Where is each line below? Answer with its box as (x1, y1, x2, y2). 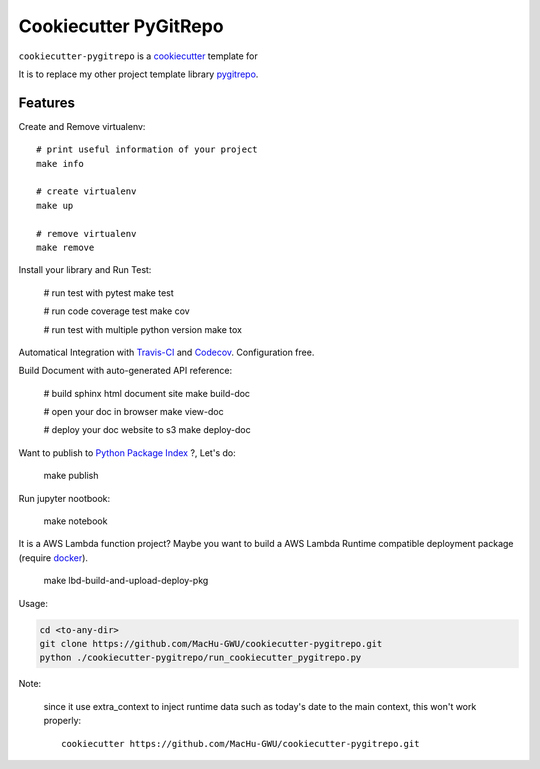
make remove (36, 241, 95, 253)
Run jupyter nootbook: (18, 492, 111, 504)
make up (36, 200, 74, 211)
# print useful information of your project (36, 144, 259, 155)
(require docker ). (18, 551, 89, 564)
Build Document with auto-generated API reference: (18, 365, 233, 377)
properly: (43, 715, 82, 727)
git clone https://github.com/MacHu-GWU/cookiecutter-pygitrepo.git (39, 638, 383, 649)
